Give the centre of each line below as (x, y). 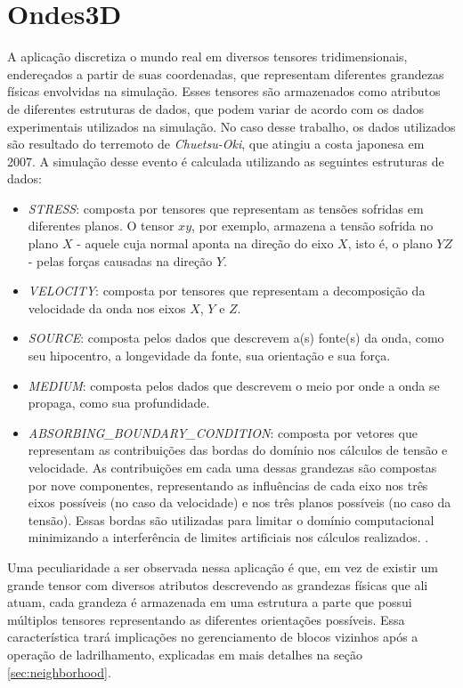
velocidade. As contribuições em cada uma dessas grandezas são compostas (232, 467)
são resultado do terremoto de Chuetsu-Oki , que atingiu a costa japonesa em (216, 144)
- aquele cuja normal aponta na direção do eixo (205, 243)
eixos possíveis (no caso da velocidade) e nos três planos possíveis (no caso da (240, 502)
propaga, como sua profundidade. (119, 403)
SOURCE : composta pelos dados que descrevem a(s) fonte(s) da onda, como (236, 338)
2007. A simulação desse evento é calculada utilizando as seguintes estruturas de (226, 161)
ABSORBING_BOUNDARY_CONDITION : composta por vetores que (223, 432)
